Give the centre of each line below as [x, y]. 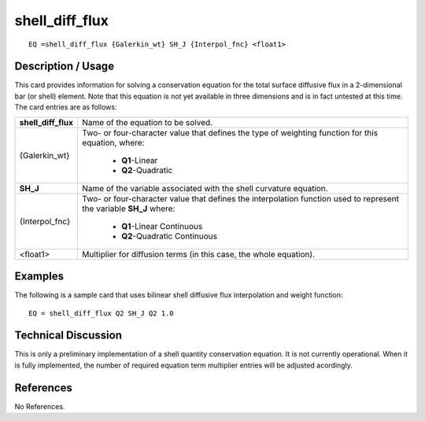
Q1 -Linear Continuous [162, 226]
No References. [40, 406]
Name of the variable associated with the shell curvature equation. [205, 188]
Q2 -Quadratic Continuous [170, 236]
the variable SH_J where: [129, 209]
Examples [39, 277]
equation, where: [113, 142]
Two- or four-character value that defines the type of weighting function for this [230, 132]
